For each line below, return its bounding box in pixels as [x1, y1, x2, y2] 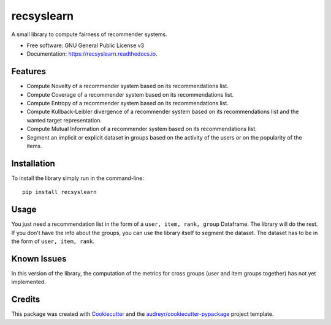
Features [11, 66, 46, 77]
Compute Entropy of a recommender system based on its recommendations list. [26, 100, 229, 107]
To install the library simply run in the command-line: [11, 174, 144, 182]
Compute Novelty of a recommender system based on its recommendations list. [26, 83, 229, 90]
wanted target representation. [26, 116, 102, 124]
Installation [11, 158, 55, 168]
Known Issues [11, 253, 67, 264]
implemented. [11, 278, 46, 286]
